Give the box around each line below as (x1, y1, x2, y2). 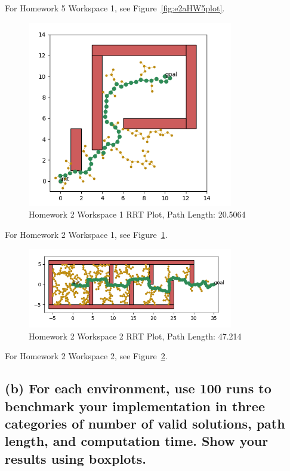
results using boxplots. (5, 449, 146, 467)
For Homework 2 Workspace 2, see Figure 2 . (5, 350, 168, 362)
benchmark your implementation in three (5, 396, 265, 415)
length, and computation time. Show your (5, 432, 269, 450)
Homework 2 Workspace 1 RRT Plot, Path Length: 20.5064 (29, 208, 246, 221)
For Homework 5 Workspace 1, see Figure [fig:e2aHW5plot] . (5, 2, 225, 14)
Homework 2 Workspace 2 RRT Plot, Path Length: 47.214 (29, 329, 242, 342)
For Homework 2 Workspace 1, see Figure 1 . (5, 228, 168, 240)
